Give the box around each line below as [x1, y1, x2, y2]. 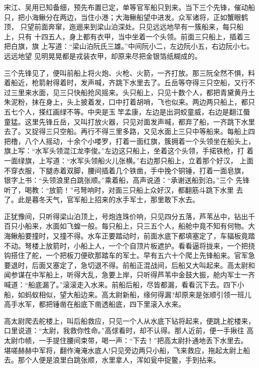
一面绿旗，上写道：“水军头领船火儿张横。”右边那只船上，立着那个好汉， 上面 [4, 155, 254, 165]
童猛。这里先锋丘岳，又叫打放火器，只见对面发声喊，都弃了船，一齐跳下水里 [4, 116, 255, 126]
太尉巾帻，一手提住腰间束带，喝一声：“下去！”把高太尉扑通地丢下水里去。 [4, 335, 248, 345]
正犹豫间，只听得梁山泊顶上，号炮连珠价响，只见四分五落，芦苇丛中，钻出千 [4, 211, 255, 221]
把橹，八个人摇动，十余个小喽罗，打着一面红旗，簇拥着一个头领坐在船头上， [4, 135, 255, 146]
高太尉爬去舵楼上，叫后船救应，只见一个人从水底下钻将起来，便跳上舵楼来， [4, 315, 255, 326]
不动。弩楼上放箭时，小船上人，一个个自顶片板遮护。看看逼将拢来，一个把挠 [4, 240, 255, 250]
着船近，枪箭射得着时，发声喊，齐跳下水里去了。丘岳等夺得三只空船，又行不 [4, 77, 255, 88]
